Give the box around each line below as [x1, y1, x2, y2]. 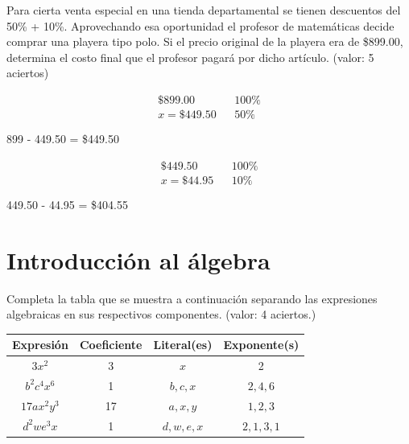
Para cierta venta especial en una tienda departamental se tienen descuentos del [6, 2, 401, 18]
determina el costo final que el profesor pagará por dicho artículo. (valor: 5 [6, 48, 374, 65]
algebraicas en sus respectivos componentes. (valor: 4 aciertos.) [6, 306, 316, 323]
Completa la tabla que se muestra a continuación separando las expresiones [6, 290, 378, 306]
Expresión [12, 336, 68, 353]
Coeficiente [79, 336, 143, 353]
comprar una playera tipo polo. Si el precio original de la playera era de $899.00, [6, 33, 403, 50]
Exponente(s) [223, 336, 300, 353]
